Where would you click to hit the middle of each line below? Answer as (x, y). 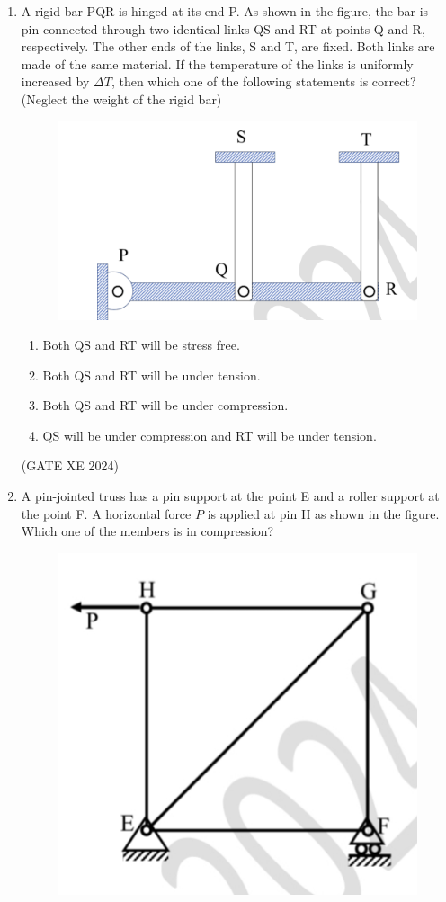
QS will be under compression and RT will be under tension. (210, 435)
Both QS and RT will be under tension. (152, 375)
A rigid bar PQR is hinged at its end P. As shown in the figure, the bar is (225, 11)
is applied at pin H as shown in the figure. (323, 513)
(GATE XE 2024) (70, 465)
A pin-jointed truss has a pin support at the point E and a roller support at (230, 496)
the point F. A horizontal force (106, 513)
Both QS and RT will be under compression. (165, 405)
